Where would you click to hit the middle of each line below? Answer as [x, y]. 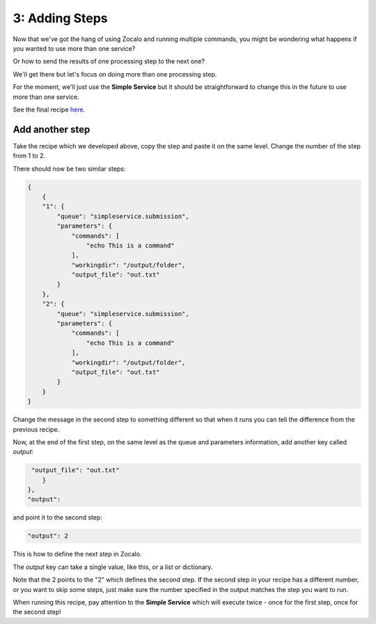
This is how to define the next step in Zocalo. [77, 554]
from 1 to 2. [29, 156]
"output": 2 [48, 536]
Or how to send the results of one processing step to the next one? [109, 61]
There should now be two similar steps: [69, 169]
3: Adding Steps [60, 18]
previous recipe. [36, 429]
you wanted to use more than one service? [74, 48]
